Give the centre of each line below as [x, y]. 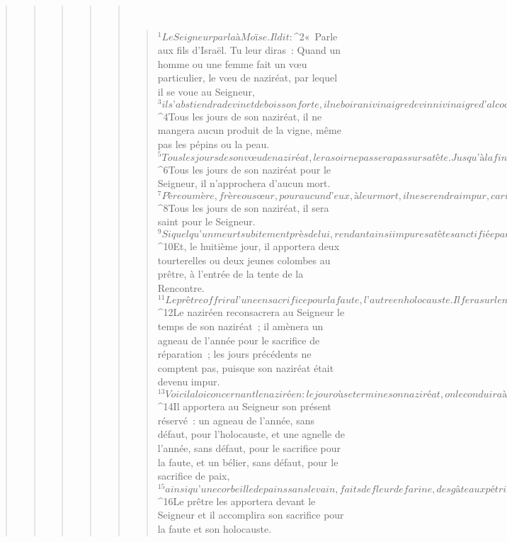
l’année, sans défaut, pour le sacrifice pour [249, 447]
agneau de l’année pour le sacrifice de [239, 340]
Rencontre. [181, 287]
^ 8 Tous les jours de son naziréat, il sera [243, 207]
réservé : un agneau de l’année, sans [236, 420]
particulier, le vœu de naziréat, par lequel [247, 78]
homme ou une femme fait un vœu [232, 63]
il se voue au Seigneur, [206, 91]
